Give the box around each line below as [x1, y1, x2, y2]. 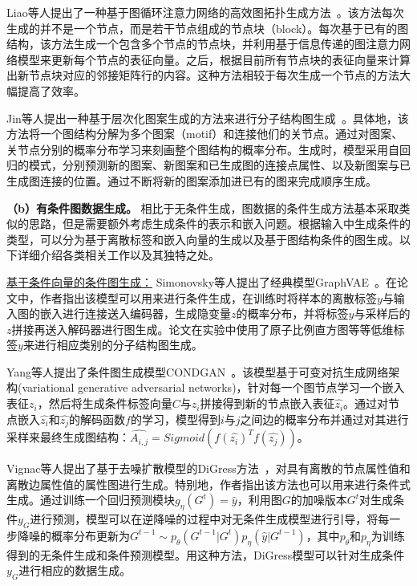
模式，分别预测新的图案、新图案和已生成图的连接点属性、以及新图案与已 [28, 157, 411, 173]
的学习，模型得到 [130, 410, 221, 427]
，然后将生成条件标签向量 [37, 395, 172, 412]
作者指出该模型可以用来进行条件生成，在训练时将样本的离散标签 [39, 289, 377, 306]
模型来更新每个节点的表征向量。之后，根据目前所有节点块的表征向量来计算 [17, 51, 411, 67]
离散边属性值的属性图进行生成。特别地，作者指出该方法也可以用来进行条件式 [6, 475, 411, 492]
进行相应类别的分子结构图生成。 [34, 336, 203, 353]
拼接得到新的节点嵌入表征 [200, 395, 335, 412]
